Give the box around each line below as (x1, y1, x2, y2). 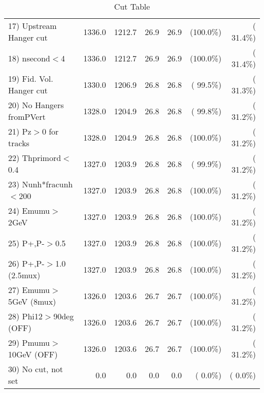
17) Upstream (8, 20, 57, 31)
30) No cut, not (8, 363, 63, 375)
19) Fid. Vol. (8, 73, 53, 84)
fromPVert (8, 111, 46, 122)
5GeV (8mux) (8, 296, 56, 307)
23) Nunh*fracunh (8, 178, 73, 190)
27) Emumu (8, 284, 50, 296)
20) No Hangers (8, 99, 64, 111)
